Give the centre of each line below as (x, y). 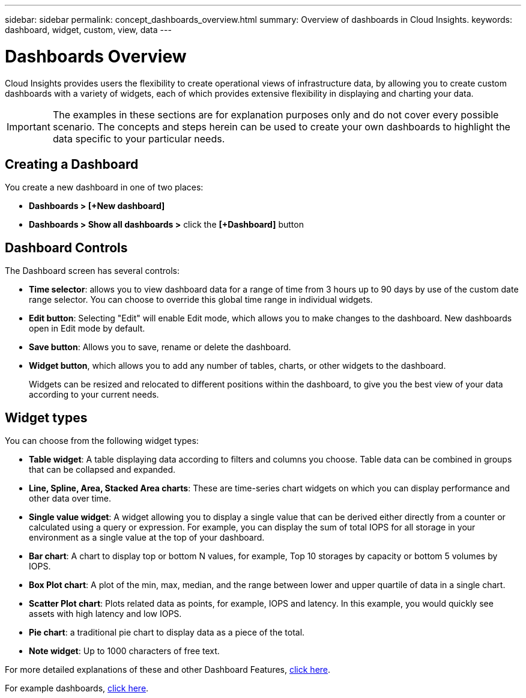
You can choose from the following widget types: (102, 441)
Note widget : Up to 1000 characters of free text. (124, 651)
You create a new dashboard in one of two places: (104, 187)
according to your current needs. (94, 395)
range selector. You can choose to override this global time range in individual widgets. (201, 300)
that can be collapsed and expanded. (102, 470)
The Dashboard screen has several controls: (92, 271)
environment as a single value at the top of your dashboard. (147, 538)
